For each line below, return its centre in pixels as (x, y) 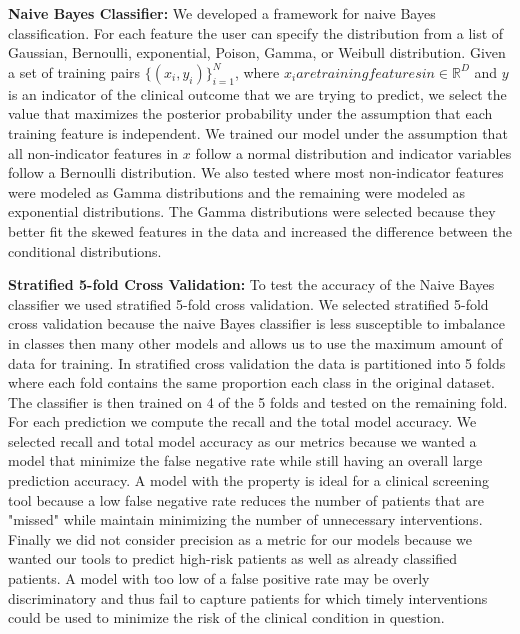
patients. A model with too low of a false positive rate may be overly (219, 578)
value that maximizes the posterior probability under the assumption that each (250, 113)
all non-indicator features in (93, 152)
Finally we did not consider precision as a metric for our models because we (240, 538)
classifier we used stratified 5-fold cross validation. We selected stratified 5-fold (248, 303)
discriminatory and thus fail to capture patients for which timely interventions (248, 597)
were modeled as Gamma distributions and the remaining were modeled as (237, 191)
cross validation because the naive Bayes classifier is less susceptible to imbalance (256, 323)
